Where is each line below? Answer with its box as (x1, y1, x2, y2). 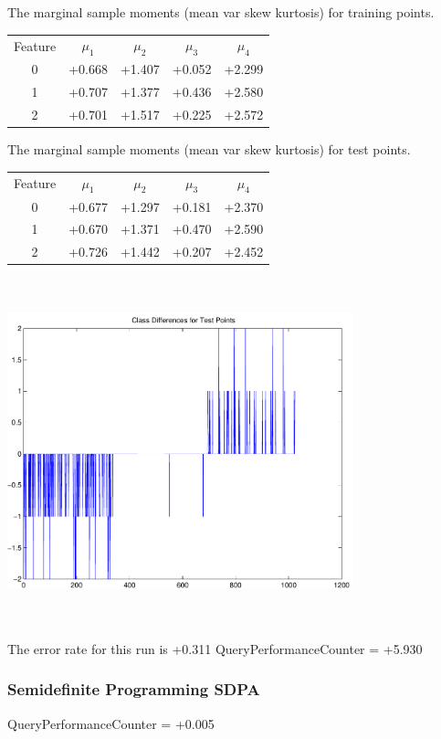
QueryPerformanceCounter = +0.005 (7, 713, 215, 733)
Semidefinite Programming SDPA (7, 678, 260, 701)
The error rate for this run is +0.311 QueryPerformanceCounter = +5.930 (7, 639, 423, 658)
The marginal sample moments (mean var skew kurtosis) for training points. (7, 3, 435, 21)
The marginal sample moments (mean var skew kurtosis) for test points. (7, 140, 411, 159)
